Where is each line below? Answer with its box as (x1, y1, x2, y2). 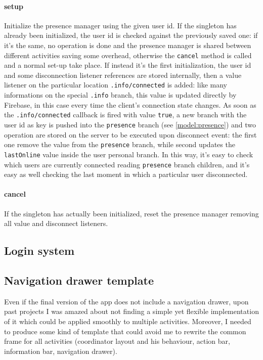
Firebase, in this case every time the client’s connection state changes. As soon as (4, 99, 256, 110)
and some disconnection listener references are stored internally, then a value (4, 69, 242, 80)
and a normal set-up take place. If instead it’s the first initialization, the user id (4, 60, 251, 70)
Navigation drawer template (4, 272, 154, 288)
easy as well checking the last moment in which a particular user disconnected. (4, 169, 248, 179)
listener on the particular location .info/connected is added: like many (4, 79, 227, 90)
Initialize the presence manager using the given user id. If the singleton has (4, 20, 237, 30)
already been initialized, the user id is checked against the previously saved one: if (4, 30, 258, 40)
